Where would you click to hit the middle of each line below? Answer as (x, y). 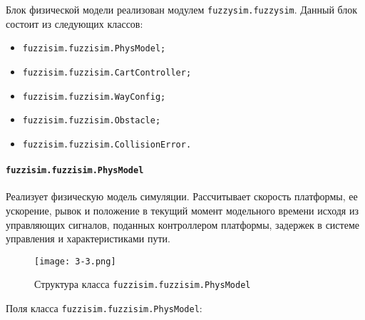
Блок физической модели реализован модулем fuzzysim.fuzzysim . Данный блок (182, 9)
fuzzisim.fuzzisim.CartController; (107, 72)
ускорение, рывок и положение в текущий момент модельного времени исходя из (182, 210)
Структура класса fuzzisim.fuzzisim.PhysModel (143, 284)
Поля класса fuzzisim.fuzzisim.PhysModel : (104, 308)
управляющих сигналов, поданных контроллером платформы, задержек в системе (182, 224)
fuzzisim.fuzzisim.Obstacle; (92, 121)
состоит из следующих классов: (74, 23)
